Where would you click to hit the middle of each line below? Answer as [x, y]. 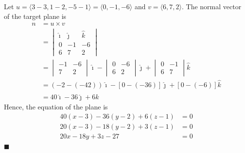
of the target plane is [35, 16]
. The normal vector [211, 6]
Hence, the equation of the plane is [56, 107]
